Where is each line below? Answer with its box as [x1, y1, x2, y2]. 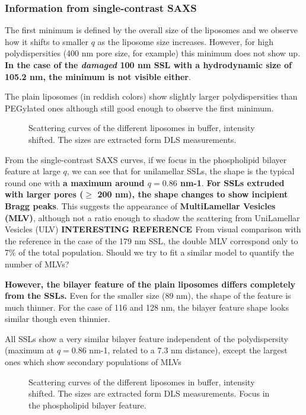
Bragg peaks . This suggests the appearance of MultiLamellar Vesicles [5, 199, 276, 212]
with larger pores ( [5, 188, 84, 200]
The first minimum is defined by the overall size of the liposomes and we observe [5, 24, 298, 36]
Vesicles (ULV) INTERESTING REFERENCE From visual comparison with [5, 223, 301, 235]
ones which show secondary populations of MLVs [5, 356, 181, 368]
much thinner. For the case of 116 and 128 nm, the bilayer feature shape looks [5, 301, 289, 313]
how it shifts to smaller [5, 35, 89, 47]
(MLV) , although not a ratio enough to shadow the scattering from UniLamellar [5, 211, 300, 224]
